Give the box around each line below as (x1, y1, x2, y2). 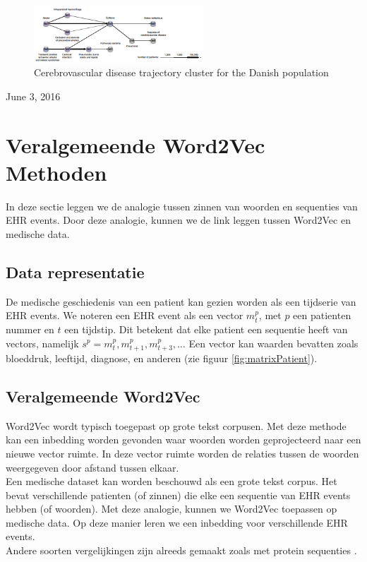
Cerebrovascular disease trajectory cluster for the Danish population (34, 65, 329, 80)
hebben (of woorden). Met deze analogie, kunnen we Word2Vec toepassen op (6, 501, 337, 516)
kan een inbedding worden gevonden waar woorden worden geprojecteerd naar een (6, 432, 361, 447)
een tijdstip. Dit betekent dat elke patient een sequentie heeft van (64, 321, 348, 336)
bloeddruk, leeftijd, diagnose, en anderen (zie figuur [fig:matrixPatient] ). (6, 350, 318, 365)
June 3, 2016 (6, 88, 61, 103)
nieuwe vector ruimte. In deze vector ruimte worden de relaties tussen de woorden (6, 446, 359, 460)
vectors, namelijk (6, 335, 79, 350)
